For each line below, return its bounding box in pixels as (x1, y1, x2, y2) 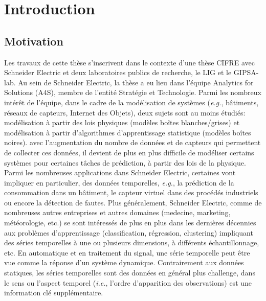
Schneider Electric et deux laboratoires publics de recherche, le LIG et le (4, 67, 232, 78)
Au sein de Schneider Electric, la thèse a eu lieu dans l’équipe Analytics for (18, 77, 254, 87)
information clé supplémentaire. (4, 287, 103, 298)
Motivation (4, 33, 63, 49)
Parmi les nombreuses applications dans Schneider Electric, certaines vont (4, 167, 236, 178)
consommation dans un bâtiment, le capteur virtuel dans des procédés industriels (4, 187, 258, 198)
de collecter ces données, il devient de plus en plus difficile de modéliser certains (4, 147, 254, 157)
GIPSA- (233, 67, 259, 78)
